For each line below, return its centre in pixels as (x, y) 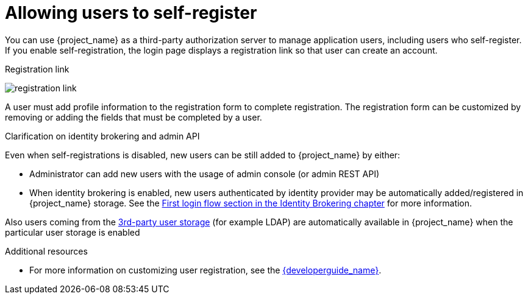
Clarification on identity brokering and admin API (102, 136)
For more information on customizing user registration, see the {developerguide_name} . (205, 270)
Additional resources (46, 251)
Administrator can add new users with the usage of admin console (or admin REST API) (205, 174)
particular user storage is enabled (73, 232)
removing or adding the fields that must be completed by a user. (134, 117)
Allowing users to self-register (131, 13)
